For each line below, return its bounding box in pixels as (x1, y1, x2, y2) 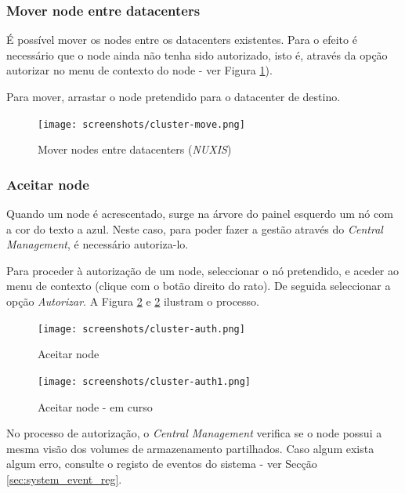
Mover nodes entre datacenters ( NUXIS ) (38, 141, 232, 158)
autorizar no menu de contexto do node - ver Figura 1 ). (6, 62, 273, 78)
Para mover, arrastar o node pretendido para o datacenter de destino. (6, 89, 341, 104)
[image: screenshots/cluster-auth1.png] (38, 375, 251, 387)
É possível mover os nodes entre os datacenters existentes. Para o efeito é (6, 31, 357, 48)
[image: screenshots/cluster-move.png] (38, 118, 245, 130)
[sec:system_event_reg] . (6, 470, 122, 487)
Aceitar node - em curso (38, 398, 153, 415)
